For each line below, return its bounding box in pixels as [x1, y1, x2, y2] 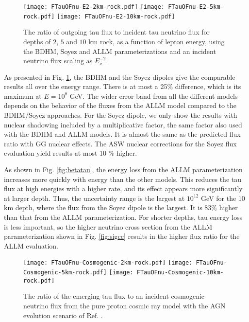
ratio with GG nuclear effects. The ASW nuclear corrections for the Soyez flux [4, 138, 237, 148]
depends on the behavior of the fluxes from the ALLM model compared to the [4, 100, 236, 110]
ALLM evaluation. [4, 240, 59, 250]
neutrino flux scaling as [23, 55, 93, 66]
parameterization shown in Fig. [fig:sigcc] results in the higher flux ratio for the [4, 231, 240, 241]
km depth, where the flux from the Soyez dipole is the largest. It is [4, 202, 202, 213]
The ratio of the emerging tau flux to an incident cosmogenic [23, 291, 205, 301]
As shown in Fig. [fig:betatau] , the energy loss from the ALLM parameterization [4, 164, 243, 175]
